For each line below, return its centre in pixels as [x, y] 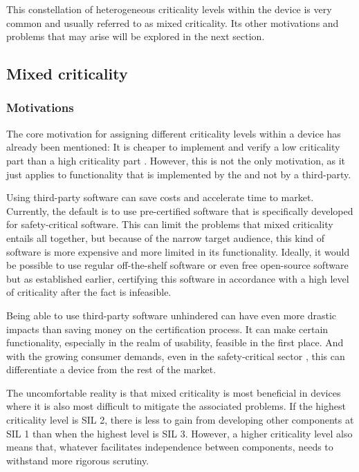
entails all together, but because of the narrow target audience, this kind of [166, 237]
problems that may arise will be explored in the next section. [136, 36]
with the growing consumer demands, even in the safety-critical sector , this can [176, 356]
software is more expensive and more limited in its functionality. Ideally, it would [178, 251]
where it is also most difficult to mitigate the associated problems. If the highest [176, 406]
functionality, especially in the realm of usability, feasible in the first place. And [175, 342]
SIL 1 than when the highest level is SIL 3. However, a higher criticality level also [179, 433]
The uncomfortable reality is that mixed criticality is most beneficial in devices [174, 392]
